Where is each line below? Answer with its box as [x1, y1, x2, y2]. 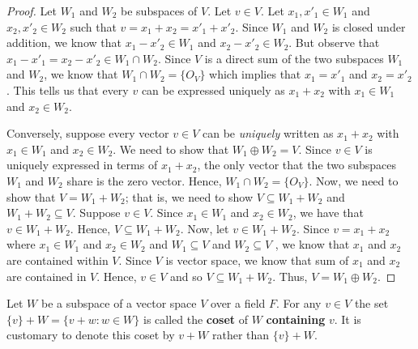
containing [266, 310, 326, 327]
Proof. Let [6, 2, 57, 19]
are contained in [6, 267, 87, 284]
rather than [211, 326, 270, 343]
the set [354, 295, 389, 312]
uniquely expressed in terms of [6, 156, 158, 173]
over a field [211, 295, 266, 312]
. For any [276, 295, 322, 312]
